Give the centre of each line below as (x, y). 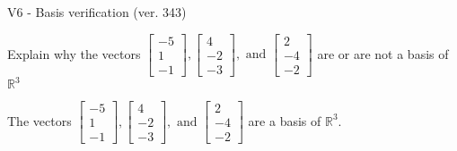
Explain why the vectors (74, 53)
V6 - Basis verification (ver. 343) (97, 12)
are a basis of (285, 120)
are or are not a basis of (383, 53)
